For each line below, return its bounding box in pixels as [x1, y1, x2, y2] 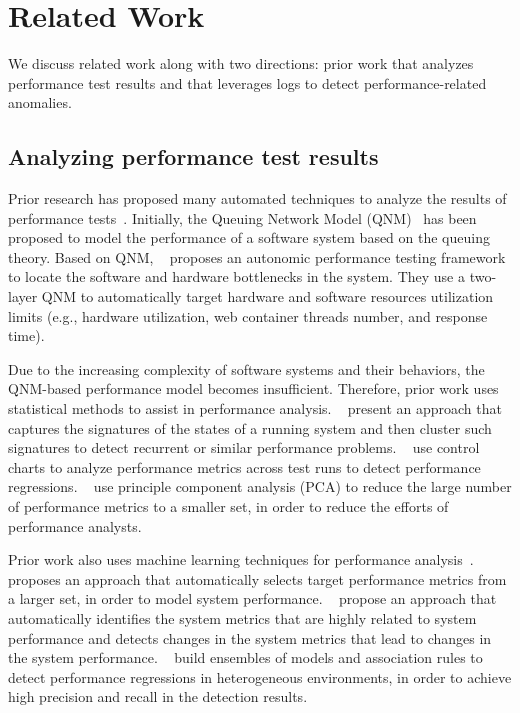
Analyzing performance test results [8, 141, 379, 172]
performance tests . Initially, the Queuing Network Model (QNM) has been [8, 207, 477, 228]
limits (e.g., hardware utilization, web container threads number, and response [8, 305, 488, 326]
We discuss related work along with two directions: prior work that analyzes [8, 53, 474, 74]
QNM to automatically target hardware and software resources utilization [41, 286, 494, 307]
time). [8, 325, 45, 346]
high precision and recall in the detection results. [8, 686, 308, 707]
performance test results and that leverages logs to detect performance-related [8, 72, 487, 93]
